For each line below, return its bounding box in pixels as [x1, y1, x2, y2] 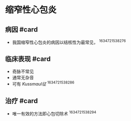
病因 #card [5, 25, 38, 34]
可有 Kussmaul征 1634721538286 [12, 80, 75, 87]
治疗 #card [5, 97, 38, 105]
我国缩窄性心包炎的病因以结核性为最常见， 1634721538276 [12, 38, 126, 45]
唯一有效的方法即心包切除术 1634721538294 [12, 110, 97, 117]
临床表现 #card [5, 55, 51, 63]
